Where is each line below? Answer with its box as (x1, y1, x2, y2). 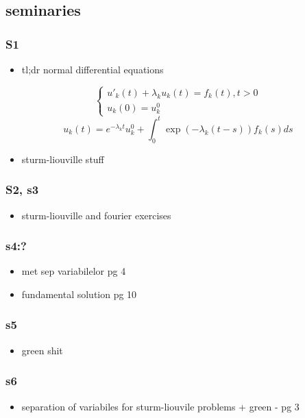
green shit (21, 343, 63, 357)
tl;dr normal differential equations (21, 62, 164, 76)
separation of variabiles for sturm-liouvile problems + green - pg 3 (21, 399, 300, 413)
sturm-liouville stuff (21, 151, 104, 166)
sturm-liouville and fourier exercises (21, 208, 171, 222)
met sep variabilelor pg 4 (21, 264, 126, 278)
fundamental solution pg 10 (21, 286, 137, 301)
